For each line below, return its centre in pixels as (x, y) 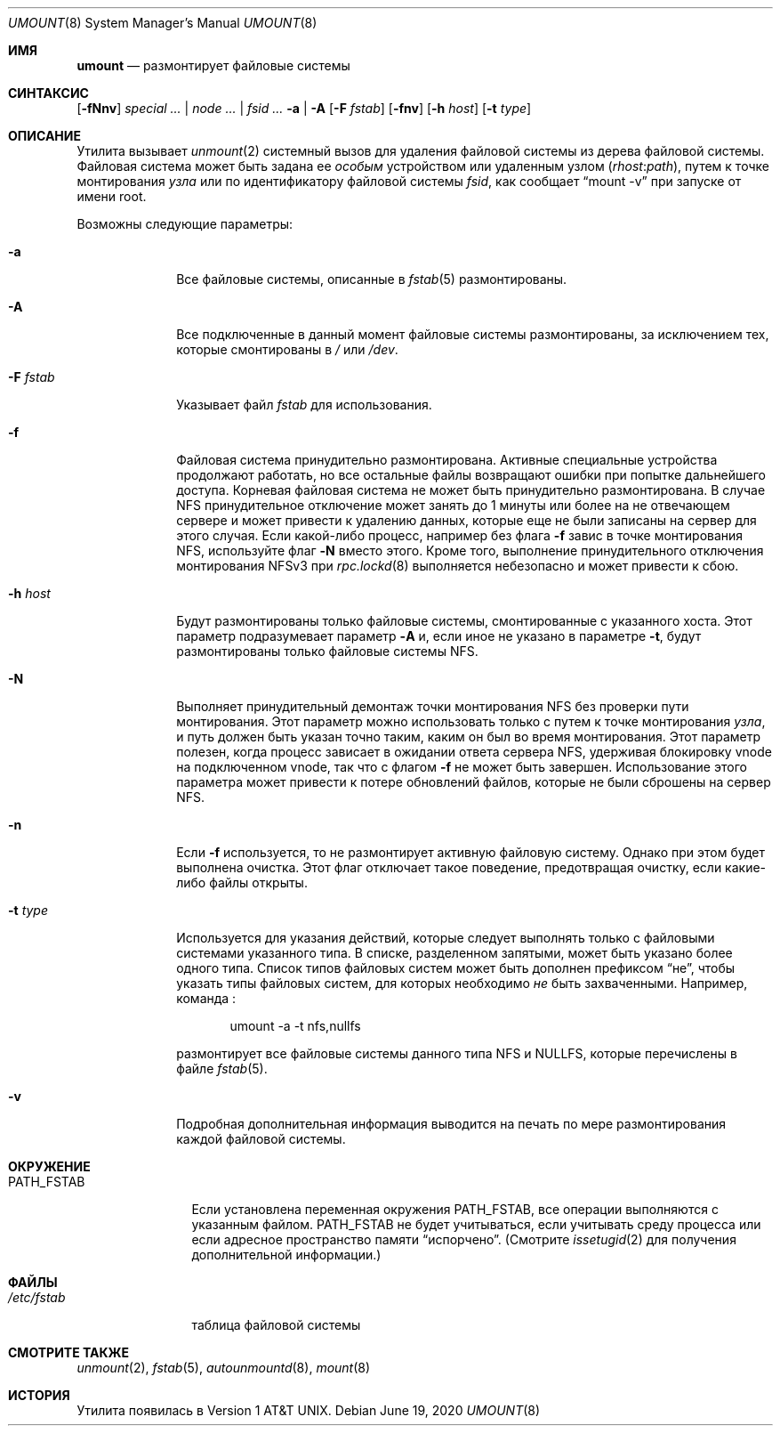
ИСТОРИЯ (39, 1395)
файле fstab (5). (222, 1069)
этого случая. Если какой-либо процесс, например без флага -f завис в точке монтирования (460, 535)
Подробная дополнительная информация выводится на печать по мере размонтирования (451, 1124)
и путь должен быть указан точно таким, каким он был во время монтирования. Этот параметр (469, 737)
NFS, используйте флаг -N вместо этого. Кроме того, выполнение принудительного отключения (470, 551)
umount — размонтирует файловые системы (213, 65)
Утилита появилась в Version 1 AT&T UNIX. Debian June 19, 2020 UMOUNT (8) (309, 1410)
